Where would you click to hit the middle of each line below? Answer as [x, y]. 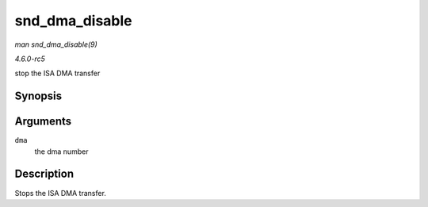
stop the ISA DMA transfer [57, 73]
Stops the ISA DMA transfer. [61, 193]
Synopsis [38, 96]
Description [44, 174]
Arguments [43, 122]
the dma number [61, 151]
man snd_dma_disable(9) [56, 44]
